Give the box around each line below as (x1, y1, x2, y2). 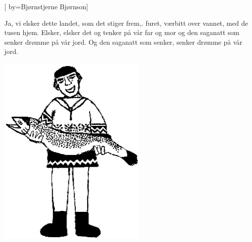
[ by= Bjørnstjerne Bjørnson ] (4, 1, 88, 11)
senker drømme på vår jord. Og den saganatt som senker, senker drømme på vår (4, 36, 243, 47)
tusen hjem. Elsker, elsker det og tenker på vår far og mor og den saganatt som (4, 27, 239, 37)
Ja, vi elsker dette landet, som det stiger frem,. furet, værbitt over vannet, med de (4, 17, 248, 28)
